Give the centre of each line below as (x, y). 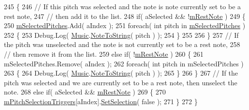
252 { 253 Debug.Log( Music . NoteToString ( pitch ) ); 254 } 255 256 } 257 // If (121, 35)
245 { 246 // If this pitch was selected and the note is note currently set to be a (123, 6)
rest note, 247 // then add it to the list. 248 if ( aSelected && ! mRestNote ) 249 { (125, 16)
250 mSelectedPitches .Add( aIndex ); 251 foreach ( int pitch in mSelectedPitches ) (125, 25)
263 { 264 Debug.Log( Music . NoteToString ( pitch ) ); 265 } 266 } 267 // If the (121, 73)
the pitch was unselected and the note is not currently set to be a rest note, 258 (122, 44)
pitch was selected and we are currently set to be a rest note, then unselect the (121, 82)
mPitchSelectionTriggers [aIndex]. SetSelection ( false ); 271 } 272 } (101, 101)
